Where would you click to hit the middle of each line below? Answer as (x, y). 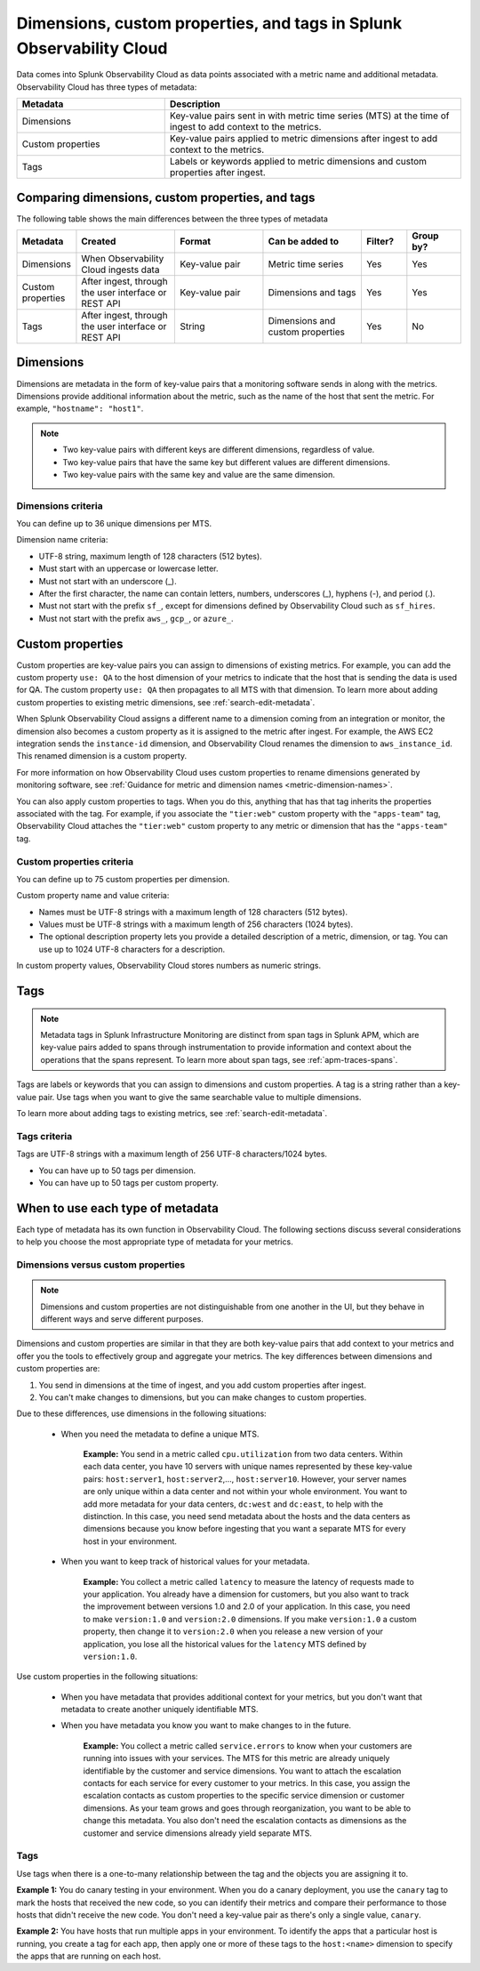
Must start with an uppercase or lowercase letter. (128, 568)
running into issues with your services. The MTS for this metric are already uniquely (236, 1758)
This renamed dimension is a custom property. (101, 756)
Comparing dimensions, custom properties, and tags (166, 197)
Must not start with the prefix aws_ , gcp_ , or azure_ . (136, 618)
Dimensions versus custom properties (101, 1265)
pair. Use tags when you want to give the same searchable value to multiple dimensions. (200, 1097)
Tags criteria (44, 1136)
